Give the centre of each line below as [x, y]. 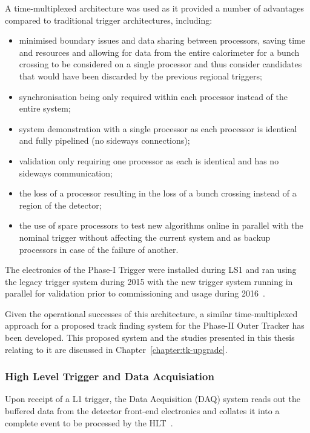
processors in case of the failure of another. [99, 249]
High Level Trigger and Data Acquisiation [110, 376]
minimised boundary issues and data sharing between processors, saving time [162, 40]
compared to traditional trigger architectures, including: [109, 20]
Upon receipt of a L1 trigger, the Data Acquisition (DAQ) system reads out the [153, 399]
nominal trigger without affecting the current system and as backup [145, 237]
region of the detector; [60, 205]
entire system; [45, 108]
